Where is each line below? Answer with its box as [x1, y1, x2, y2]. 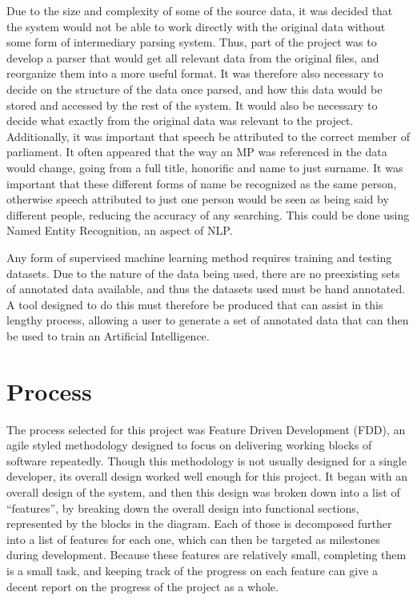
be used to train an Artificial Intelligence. [6, 327, 210, 344]
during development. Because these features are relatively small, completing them [6, 546, 407, 563]
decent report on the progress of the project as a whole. [6, 578, 279, 594]
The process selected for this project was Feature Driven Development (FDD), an [6, 421, 406, 437]
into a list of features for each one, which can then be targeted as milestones [6, 530, 380, 547]
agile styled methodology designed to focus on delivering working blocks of [6, 437, 372, 453]
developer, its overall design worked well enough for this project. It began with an [6, 468, 407, 485]
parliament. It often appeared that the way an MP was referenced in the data [6, 143, 387, 160]
